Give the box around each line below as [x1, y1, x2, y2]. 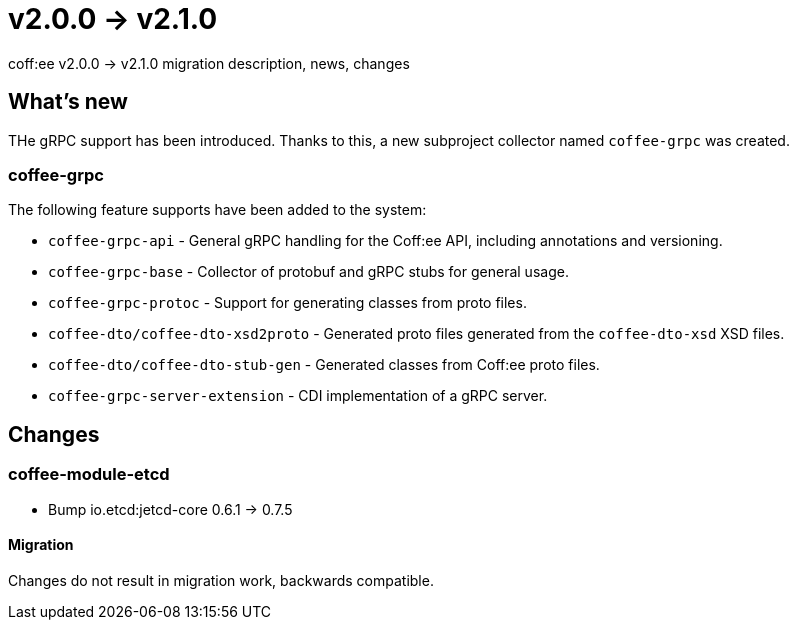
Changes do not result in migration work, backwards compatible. [8, 571, 434, 589]
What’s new [8, 89, 128, 115]
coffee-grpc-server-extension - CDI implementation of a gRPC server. [48, 387, 548, 405]
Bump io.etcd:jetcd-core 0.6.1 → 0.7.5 [48, 500, 293, 518]
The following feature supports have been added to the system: [8, 201, 427, 219]
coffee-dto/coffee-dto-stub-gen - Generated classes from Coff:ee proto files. [48, 356, 600, 374]
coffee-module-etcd [8, 464, 170, 485]
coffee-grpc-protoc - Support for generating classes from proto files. [48, 294, 527, 312]
